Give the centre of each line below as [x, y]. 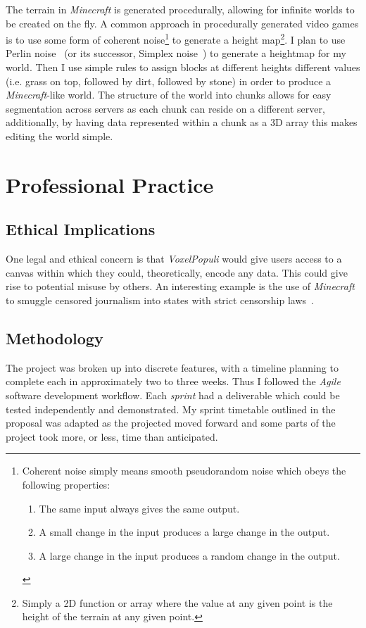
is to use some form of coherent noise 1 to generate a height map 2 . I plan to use [176, 38]
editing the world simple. [59, 136]
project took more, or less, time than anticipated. [112, 436]
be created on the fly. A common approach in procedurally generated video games [182, 23]
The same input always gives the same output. [139, 508]
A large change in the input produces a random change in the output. [189, 555]
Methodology [55, 338]
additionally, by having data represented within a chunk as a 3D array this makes [182, 122]
